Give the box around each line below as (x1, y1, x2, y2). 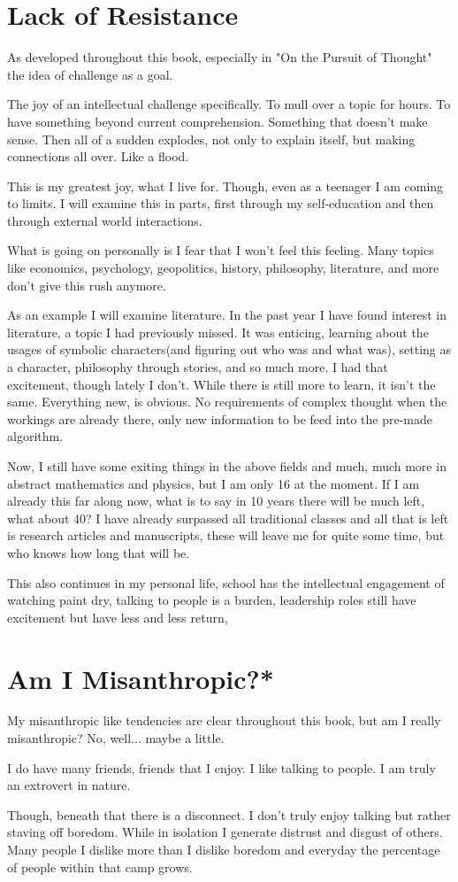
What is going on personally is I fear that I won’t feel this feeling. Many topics (7, 241, 434, 259)
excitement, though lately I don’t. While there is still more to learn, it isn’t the (7, 375, 436, 393)
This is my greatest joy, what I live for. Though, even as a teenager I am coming (7, 176, 444, 195)
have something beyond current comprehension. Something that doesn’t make (7, 112, 428, 130)
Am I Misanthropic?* (7, 660, 274, 696)
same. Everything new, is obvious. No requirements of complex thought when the (7, 392, 447, 411)
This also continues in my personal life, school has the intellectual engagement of (7, 573, 445, 592)
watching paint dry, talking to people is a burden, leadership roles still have (7, 591, 416, 609)
